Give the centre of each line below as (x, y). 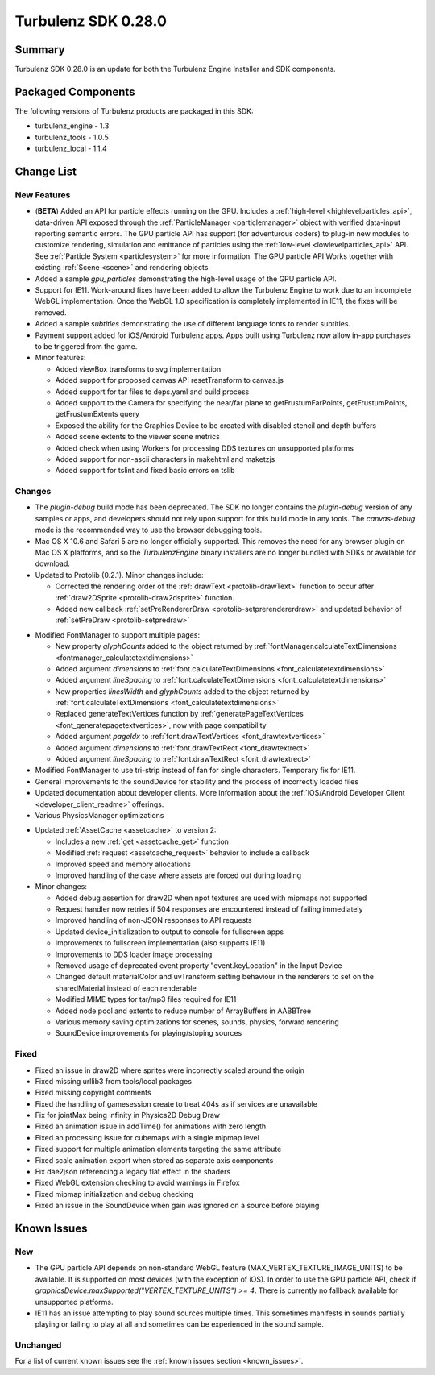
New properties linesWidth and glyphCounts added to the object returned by (182, 691)
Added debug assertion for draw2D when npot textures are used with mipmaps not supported (211, 898)
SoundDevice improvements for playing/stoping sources (149, 1033)
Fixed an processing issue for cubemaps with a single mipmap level (147, 1137)
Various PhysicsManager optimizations (99, 815)
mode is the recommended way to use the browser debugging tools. (149, 530)
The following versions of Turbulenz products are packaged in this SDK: (134, 111)
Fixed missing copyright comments (93, 1093)
